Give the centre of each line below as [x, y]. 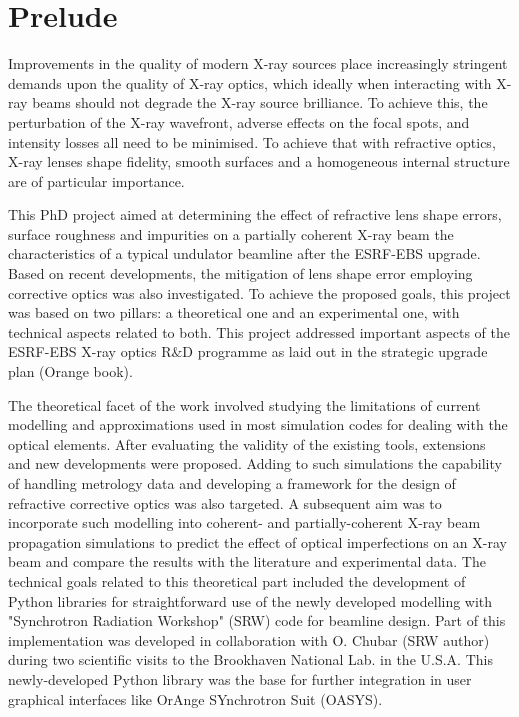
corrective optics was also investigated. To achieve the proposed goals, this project [259, 292]
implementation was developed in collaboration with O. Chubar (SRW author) [249, 639]
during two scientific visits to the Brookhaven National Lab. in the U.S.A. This [250, 659]
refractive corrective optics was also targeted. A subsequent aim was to [225, 502]
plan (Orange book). [70, 371]
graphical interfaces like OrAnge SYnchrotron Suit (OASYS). [195, 698]
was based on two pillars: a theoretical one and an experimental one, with [234, 312]
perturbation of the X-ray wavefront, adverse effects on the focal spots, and [239, 121]
